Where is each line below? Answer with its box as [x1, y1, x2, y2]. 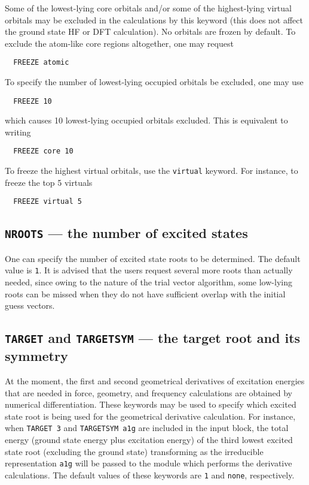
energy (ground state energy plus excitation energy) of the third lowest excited [5, 433, 293, 446]
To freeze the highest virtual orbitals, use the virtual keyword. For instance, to [5, 164, 298, 177]
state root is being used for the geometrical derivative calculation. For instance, [5, 409, 296, 422]
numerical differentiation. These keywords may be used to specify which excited [5, 398, 296, 411]
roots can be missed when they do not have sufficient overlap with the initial [5, 287, 286, 300]
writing [5, 125, 31, 138]
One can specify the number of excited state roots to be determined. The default [5, 252, 301, 264]
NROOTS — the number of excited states [5, 224, 248, 242]
